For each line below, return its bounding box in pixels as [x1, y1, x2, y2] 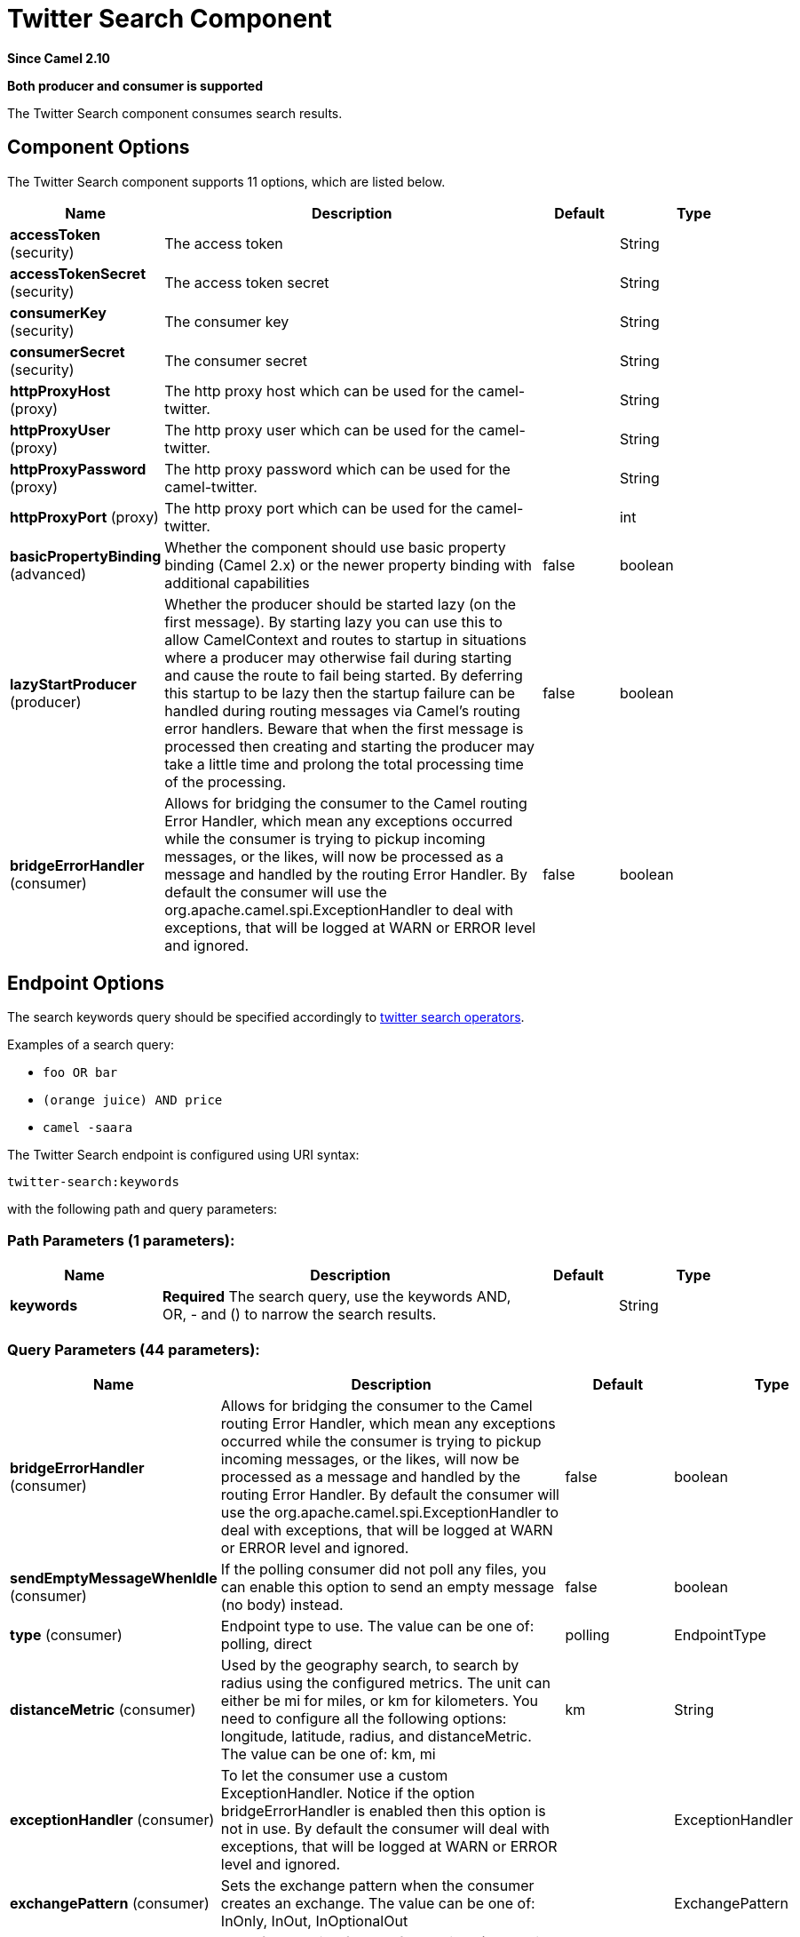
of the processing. [164, 772, 287, 791]
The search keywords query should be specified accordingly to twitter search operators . [7, 1009, 525, 1025]
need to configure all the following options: [220, 1709, 507, 1727]
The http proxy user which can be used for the [164, 420, 475, 439]
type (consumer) [10, 1625, 123, 1644]
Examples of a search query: [7, 1037, 175, 1053]
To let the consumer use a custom [220, 1766, 448, 1784]
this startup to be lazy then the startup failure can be [164, 683, 516, 702]
